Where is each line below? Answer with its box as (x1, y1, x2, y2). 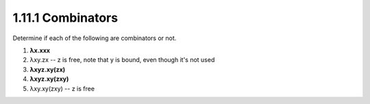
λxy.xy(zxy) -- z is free (29, 84, 95, 92)
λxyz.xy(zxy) (29, 75, 69, 83)
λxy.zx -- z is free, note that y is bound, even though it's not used (29, 56, 215, 64)
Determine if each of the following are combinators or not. (12, 34, 177, 42)
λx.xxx (29, 46, 51, 54)
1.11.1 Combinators (12, 10, 119, 25)
